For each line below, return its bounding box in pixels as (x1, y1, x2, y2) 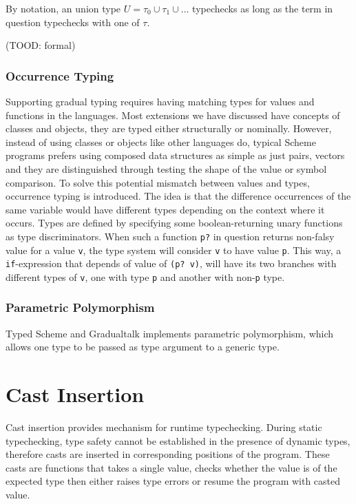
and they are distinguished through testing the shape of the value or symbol (6, 161, 327, 176)
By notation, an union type (6, 1, 121, 15)
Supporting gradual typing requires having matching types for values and (6, 94, 315, 108)
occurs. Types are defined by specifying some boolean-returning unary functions (6, 216, 343, 230)
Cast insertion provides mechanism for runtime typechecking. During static (6, 420, 322, 434)
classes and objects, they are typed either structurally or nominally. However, (6, 121, 332, 136)
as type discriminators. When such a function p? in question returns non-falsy (6, 229, 335, 243)
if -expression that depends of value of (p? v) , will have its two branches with (6, 256, 337, 271)
